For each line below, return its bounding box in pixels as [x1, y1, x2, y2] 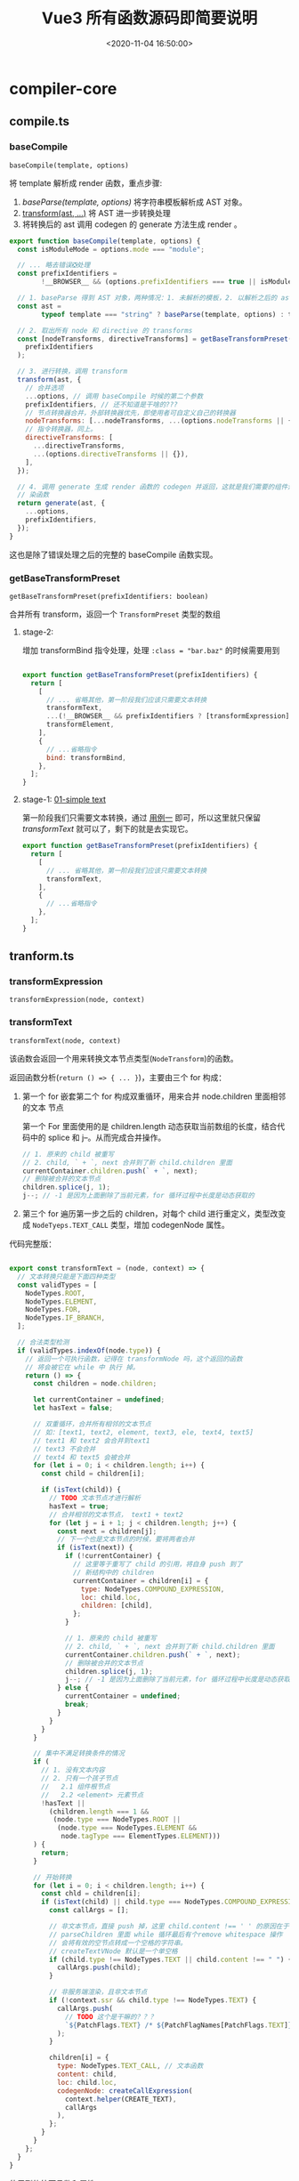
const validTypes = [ [17, 1280, 98, 1289]
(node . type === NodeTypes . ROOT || [53, 1815, 181, 1824]
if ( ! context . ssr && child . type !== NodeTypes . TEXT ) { [48, 1996, 257, 2005]
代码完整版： [9, 1239, 56, 1249]
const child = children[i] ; [41, 1469, 145, 1478]
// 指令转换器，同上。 [25, 424, 98, 434]
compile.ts [9, 114, 69, 129]
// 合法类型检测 [17, 1338, 69, 1347]
